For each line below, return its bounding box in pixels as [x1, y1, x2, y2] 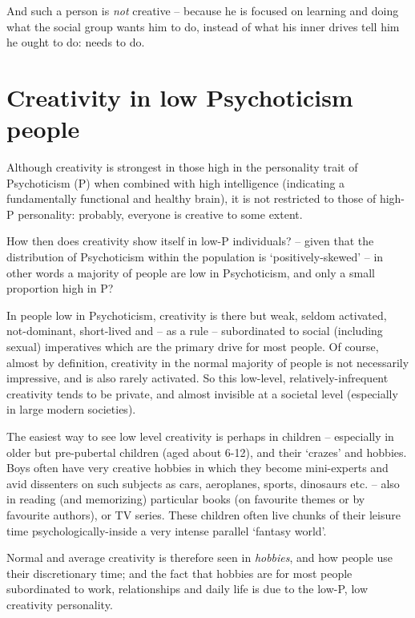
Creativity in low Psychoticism [6, 80, 353, 113]
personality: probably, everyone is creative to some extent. [18, 205, 303, 222]
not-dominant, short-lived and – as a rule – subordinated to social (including [6, 322, 383, 339]
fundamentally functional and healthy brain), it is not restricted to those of [6, 190, 377, 207]
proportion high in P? [6, 280, 114, 297]
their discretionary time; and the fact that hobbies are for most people [6, 564, 353, 581]
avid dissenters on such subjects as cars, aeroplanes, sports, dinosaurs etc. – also [6, 475, 400, 491]
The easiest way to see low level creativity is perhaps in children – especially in [6, 428, 394, 444]
